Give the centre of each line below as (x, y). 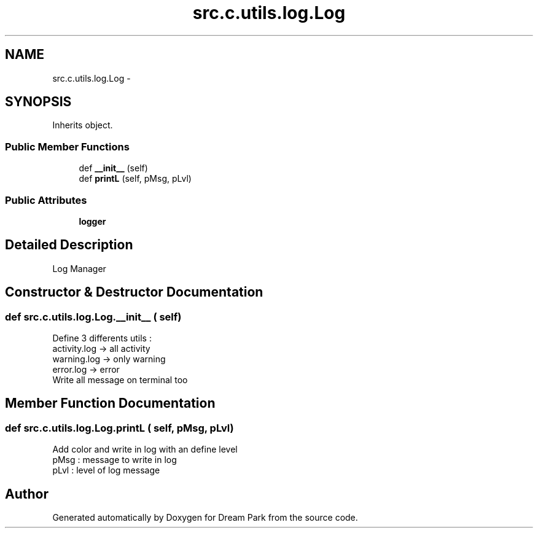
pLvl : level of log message (106, 470)
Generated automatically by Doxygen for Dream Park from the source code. (205, 518)
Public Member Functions (67, 146)
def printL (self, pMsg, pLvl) (135, 179)
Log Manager (79, 268)
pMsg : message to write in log (115, 460)
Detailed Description (69, 245)
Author (27, 494)
